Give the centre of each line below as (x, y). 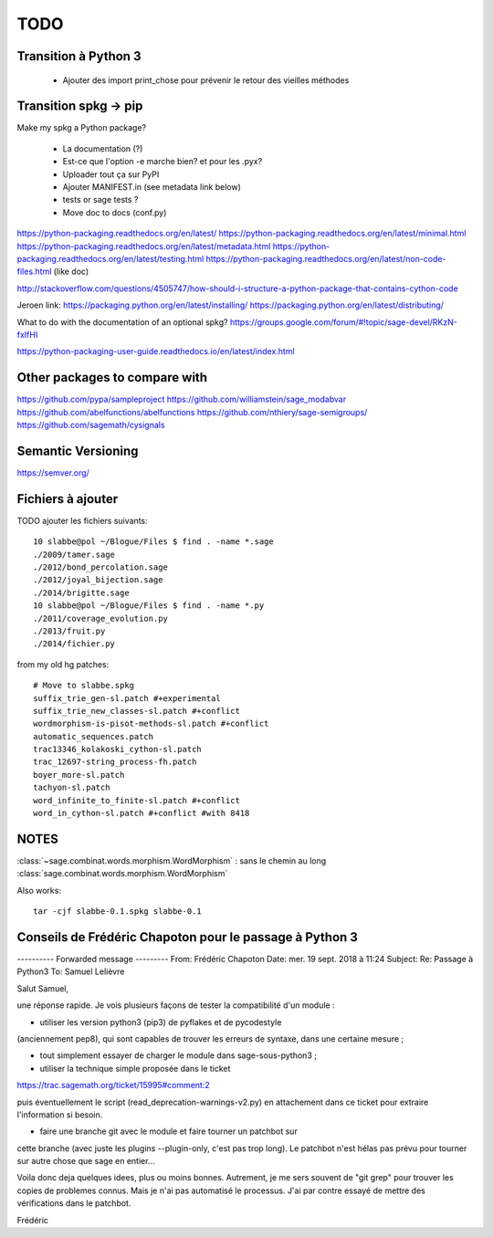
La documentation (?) (103, 148)
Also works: (39, 890)
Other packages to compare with (112, 377)
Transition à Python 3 (79, 56)
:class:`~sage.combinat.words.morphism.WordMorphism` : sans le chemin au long (172, 860)
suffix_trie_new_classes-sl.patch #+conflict (137, 711)
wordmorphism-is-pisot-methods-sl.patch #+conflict (151, 724)
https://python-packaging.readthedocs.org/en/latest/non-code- (326, 258)
